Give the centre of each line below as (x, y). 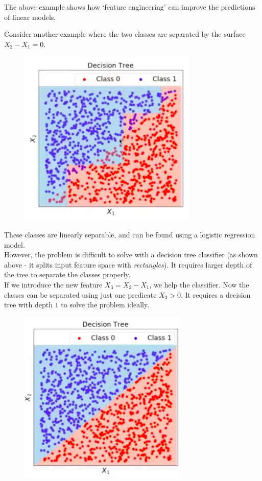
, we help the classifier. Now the (199, 284)
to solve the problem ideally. (105, 305)
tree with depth (28, 305)
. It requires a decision (216, 294)
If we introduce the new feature (53, 284)
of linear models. (30, 17)
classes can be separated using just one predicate (80, 294)
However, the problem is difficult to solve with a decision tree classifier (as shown (131, 255)
